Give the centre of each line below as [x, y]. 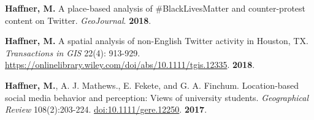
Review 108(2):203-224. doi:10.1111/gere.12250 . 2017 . [106, 109]
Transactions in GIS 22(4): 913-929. [73, 52]
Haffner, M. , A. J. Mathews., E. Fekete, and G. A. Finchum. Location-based [152, 85]
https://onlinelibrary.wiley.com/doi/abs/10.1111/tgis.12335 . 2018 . [130, 65]
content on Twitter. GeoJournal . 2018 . [78, 20]
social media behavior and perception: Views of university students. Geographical [157, 97]
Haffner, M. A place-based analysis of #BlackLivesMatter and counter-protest [155, 8]
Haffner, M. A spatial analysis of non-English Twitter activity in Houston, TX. [157, 41]
